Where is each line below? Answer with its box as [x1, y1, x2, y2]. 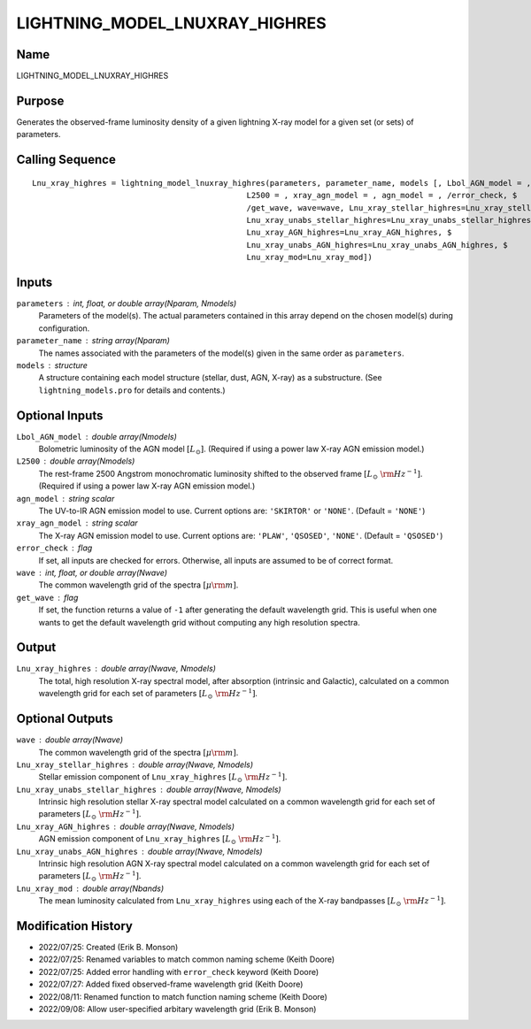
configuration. [38, 323, 90, 334]
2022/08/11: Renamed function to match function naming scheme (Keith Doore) [38, 991, 327, 1002]
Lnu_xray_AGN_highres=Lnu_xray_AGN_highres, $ [246, 227, 452, 238]
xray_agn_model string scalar [16, 518, 138, 528]
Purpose [16, 93, 65, 108]
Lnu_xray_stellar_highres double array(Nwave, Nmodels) [16, 759, 254, 770]
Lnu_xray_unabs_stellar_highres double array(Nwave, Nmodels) [16, 784, 282, 795]
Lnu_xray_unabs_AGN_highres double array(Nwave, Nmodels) [16, 846, 263, 856]
